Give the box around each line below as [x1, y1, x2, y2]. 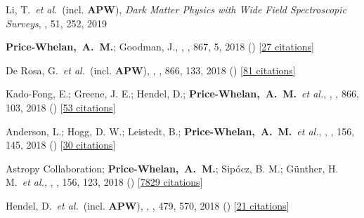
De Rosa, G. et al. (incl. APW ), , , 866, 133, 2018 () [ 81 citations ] [6, 62, 296, 77]
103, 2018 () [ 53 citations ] [6, 100, 116, 114]
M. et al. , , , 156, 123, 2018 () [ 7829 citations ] [6, 175, 203, 189]
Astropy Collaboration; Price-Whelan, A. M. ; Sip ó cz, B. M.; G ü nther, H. [6, 161, 339, 175]
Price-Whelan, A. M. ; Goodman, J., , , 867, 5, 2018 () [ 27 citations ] [6, 39, 315, 54]
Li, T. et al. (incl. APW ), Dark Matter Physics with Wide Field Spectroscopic [6, 2, 346, 16]
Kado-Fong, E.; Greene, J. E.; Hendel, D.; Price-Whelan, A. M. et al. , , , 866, [6, 86, 359, 101]
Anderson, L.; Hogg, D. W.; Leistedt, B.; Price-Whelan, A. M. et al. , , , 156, [6, 123, 355, 138]
